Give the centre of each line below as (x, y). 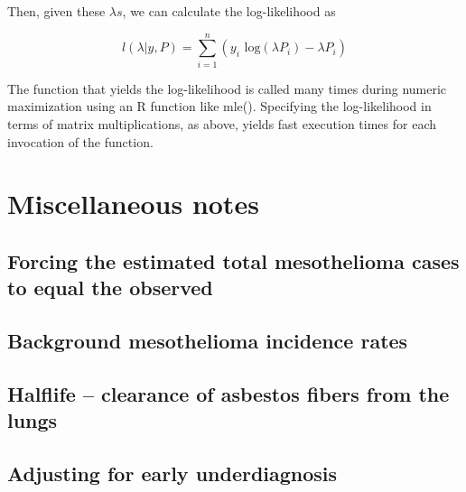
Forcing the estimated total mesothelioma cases (233, 260)
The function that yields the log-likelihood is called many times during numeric (227, 88)
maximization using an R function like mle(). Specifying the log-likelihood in (219, 106)
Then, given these (56, 11)
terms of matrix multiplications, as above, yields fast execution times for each (222, 123)
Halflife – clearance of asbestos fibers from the (228, 393)
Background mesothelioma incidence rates (208, 341)
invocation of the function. (80, 141)
